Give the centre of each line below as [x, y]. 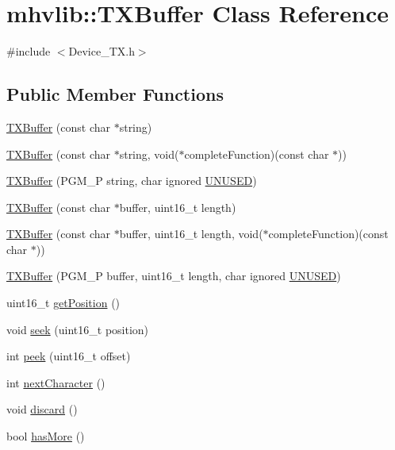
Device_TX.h [102, 51]
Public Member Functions [115, 94]
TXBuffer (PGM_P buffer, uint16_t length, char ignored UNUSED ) [174, 276]
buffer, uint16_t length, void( [191, 234]
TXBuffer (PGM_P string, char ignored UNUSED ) [132, 181]
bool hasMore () [46, 436]
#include [29, 51]
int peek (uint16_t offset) [69, 356]
